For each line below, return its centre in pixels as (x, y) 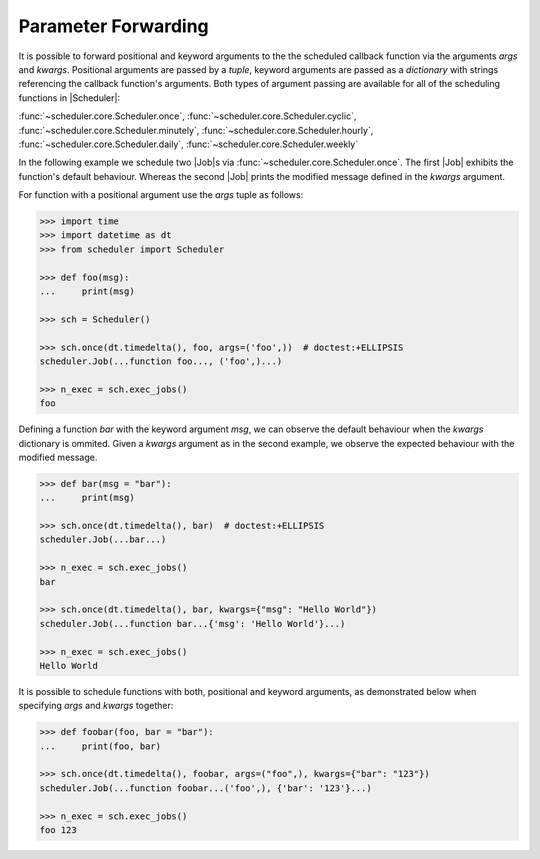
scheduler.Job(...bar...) (103, 539)
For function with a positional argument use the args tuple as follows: (161, 195)
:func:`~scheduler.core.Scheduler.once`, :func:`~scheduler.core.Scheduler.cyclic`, (187, 116)
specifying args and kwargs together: (96, 706)
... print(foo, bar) (100, 746)
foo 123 (58, 830)
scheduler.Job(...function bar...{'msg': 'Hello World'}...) (192, 623)
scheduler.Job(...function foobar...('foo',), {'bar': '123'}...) (205, 788)
